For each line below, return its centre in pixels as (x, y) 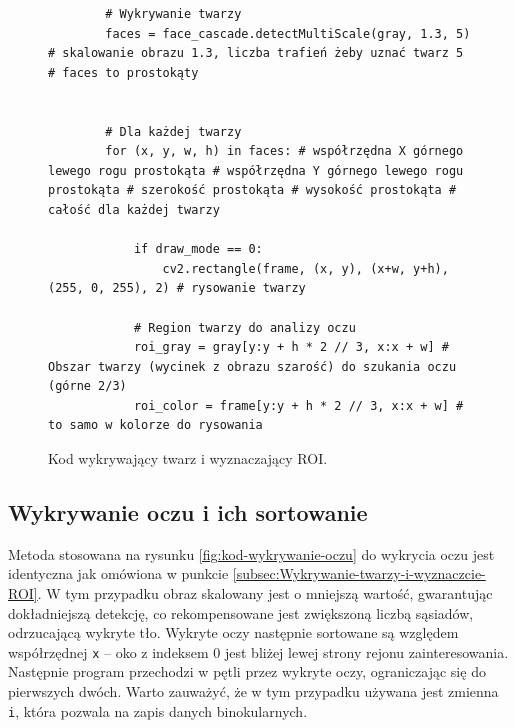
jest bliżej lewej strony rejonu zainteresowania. (366, 651)
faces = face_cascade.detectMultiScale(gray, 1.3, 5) (288, 33)
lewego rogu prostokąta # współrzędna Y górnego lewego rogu (256, 170)
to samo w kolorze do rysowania (155, 425)
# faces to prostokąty (123, 72)
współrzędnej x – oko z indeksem (108, 651)
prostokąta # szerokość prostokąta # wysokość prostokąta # (252, 190)
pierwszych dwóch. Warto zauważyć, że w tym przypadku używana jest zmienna (253, 691)
